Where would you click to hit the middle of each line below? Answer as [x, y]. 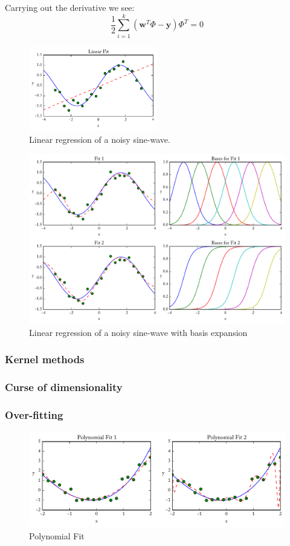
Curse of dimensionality [64, 387]
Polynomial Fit [57, 535]
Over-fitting [34, 414]
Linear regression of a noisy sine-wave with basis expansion [138, 332]
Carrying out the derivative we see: [70, 7]
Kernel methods [45, 359]
